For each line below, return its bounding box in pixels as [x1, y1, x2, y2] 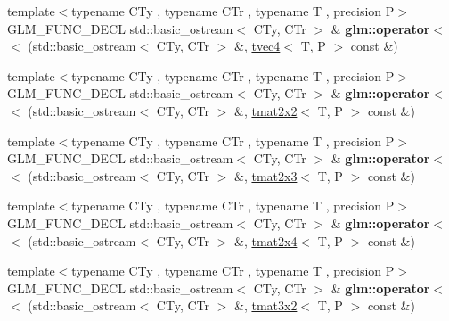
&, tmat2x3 [233, 166, 298, 185]
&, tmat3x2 [233, 296, 298, 315]
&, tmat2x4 [233, 231, 298, 250]
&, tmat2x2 [233, 101, 298, 119]
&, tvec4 [233, 37, 281, 55]
